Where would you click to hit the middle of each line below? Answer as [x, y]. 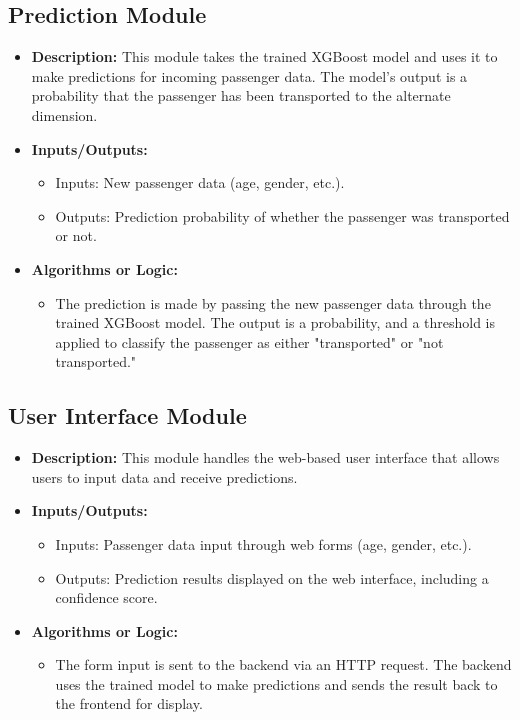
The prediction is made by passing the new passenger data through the [273, 302]
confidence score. [106, 597]
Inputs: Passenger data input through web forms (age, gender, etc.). [263, 543]
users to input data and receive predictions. [164, 476]
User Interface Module [127, 415]
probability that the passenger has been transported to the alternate [241, 95]
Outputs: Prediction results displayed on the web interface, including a [272, 577]
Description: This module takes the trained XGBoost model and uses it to [264, 56]
